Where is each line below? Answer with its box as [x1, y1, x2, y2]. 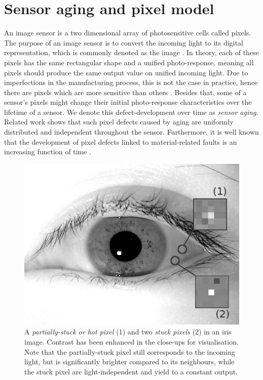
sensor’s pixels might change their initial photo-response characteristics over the [4, 97, 252, 107]
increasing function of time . [4, 146, 92, 157]
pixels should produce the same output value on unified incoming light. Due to [4, 67, 248, 77]
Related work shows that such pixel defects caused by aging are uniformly [4, 116, 234, 127]
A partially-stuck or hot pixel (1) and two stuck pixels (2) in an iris [24, 326, 232, 337]
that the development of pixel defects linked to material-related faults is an [4, 136, 237, 147]
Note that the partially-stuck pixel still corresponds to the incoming [24, 346, 235, 357]
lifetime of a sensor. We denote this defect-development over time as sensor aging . [4, 106, 258, 117]
